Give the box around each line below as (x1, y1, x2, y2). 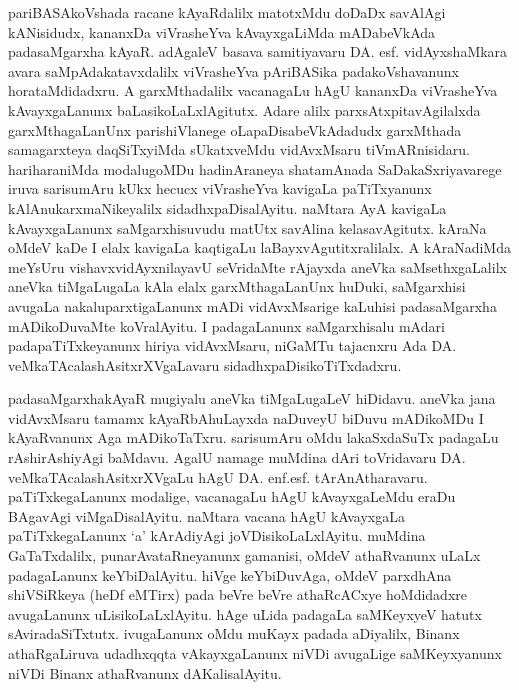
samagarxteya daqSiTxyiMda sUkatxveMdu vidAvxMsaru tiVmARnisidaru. (8, 139, 470, 160)
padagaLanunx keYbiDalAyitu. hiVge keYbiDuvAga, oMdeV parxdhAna (8, 564, 452, 585)
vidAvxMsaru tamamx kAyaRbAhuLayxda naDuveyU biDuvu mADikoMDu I (8, 407, 484, 428)
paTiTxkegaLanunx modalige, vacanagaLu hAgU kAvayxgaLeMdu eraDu (8, 486, 456, 507)
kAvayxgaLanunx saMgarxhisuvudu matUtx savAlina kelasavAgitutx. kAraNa (8, 217, 487, 238)
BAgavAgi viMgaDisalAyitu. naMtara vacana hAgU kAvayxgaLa (8, 505, 406, 526)
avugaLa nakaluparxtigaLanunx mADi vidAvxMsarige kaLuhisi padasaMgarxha (8, 295, 497, 316)
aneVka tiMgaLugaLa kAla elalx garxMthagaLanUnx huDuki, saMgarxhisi (8, 276, 466, 297)
